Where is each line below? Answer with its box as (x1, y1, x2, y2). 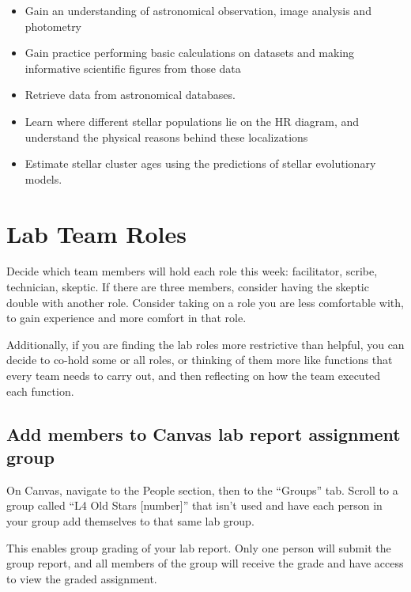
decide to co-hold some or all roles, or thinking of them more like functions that (6, 351, 393, 368)
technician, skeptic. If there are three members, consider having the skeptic (6, 279, 369, 295)
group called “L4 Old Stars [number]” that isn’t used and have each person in (6, 497, 383, 514)
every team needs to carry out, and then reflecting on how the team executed (6, 367, 381, 384)
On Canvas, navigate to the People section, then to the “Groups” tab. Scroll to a (6, 481, 398, 498)
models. (25, 170, 62, 187)
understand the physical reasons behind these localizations (25, 128, 308, 145)
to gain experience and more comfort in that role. (6, 309, 247, 326)
